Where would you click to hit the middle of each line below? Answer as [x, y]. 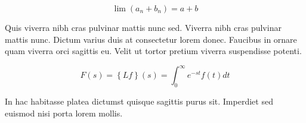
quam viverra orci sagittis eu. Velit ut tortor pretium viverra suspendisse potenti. [153, 51]
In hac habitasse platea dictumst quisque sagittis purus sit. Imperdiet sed [139, 101]
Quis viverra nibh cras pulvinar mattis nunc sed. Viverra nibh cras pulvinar [143, 27]
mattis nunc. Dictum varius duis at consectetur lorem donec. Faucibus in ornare [151, 39]
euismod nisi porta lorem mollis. [64, 113]
